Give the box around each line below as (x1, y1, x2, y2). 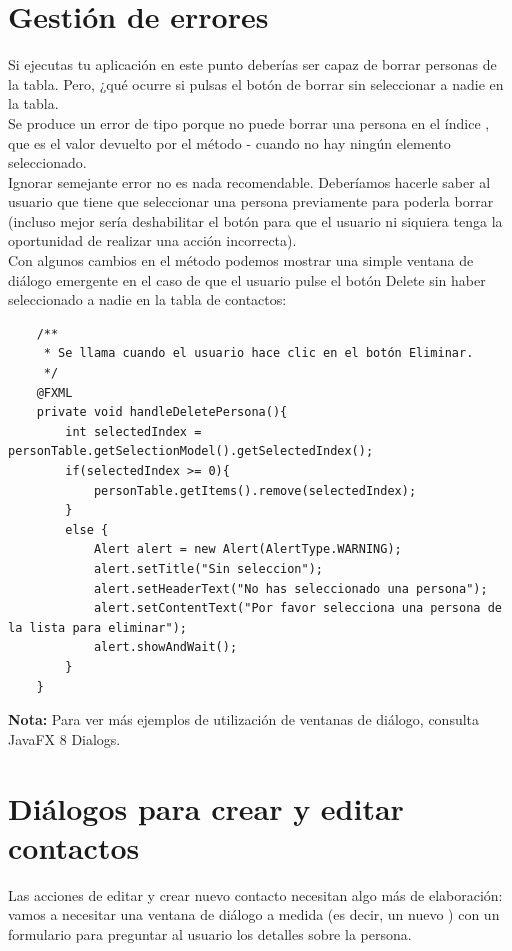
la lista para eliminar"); (8, 620, 187, 635)
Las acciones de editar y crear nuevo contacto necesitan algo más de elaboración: (8, 884, 503, 905)
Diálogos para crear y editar (8, 787, 404, 828)
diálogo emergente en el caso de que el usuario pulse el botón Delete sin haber (8, 269, 486, 290)
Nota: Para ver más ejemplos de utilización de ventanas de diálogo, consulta (8, 709, 480, 730)
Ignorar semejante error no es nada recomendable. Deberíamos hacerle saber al (8, 171, 491, 192)
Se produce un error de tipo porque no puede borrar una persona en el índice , (8, 112, 490, 133)
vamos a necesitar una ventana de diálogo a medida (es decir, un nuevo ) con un (8, 904, 500, 925)
